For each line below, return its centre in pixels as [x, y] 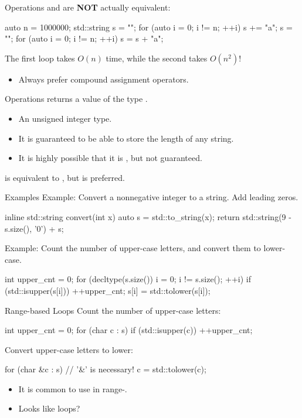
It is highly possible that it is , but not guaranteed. [110, 158]
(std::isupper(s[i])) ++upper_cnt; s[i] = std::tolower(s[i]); [108, 290]
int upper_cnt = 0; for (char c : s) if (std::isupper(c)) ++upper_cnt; [129, 330]
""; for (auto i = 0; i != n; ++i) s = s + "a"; [84, 38]
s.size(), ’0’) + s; [34, 228]
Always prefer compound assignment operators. [104, 79]
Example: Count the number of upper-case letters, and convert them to [133, 248]
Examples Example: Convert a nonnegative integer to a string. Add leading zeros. [152, 197]
